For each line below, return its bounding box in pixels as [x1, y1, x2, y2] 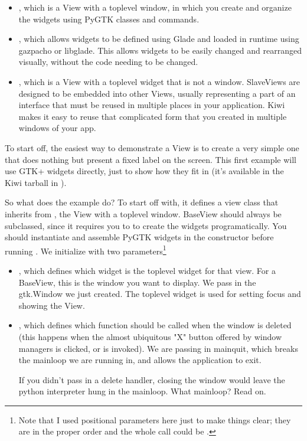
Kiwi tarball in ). [5, 176, 67, 188]
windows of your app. [18, 122, 96, 134]
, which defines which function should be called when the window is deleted [18, 319, 292, 331]
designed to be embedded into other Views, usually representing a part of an [18, 87, 296, 99]
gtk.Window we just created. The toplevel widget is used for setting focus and [18, 288, 301, 300]
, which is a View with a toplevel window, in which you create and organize [18, 1, 292, 13]
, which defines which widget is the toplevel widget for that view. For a [18, 264, 276, 276]
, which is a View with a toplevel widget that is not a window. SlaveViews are [18, 75, 301, 87]
